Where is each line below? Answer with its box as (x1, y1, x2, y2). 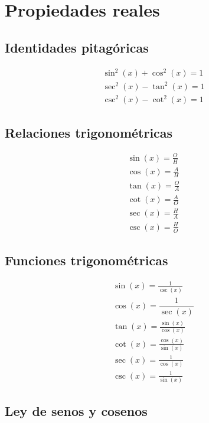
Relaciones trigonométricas (5, 123, 173, 141)
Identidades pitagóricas (5, 38, 149, 56)
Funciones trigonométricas (5, 251, 168, 269)
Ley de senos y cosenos (5, 402, 148, 420)
